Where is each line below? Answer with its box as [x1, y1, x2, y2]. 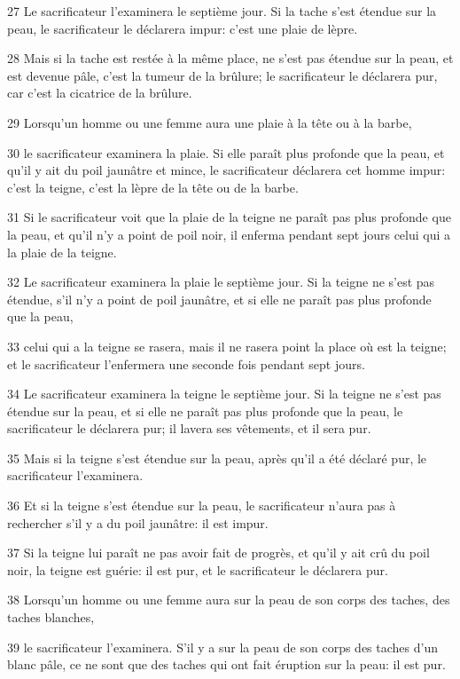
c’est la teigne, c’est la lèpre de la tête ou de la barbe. [7, 178, 299, 196]
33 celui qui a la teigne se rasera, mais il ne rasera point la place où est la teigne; [7, 336, 447, 355]
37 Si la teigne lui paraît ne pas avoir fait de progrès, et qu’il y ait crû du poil [7, 543, 430, 562]
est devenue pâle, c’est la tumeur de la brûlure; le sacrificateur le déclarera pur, [7, 66, 438, 84]
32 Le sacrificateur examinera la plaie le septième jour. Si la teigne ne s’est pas [7, 272, 435, 291]
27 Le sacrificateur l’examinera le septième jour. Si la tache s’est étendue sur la [7, 2, 437, 20]
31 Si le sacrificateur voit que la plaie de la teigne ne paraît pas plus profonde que [7, 208, 451, 226]
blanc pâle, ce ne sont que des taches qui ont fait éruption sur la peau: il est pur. [7, 655, 446, 674]
